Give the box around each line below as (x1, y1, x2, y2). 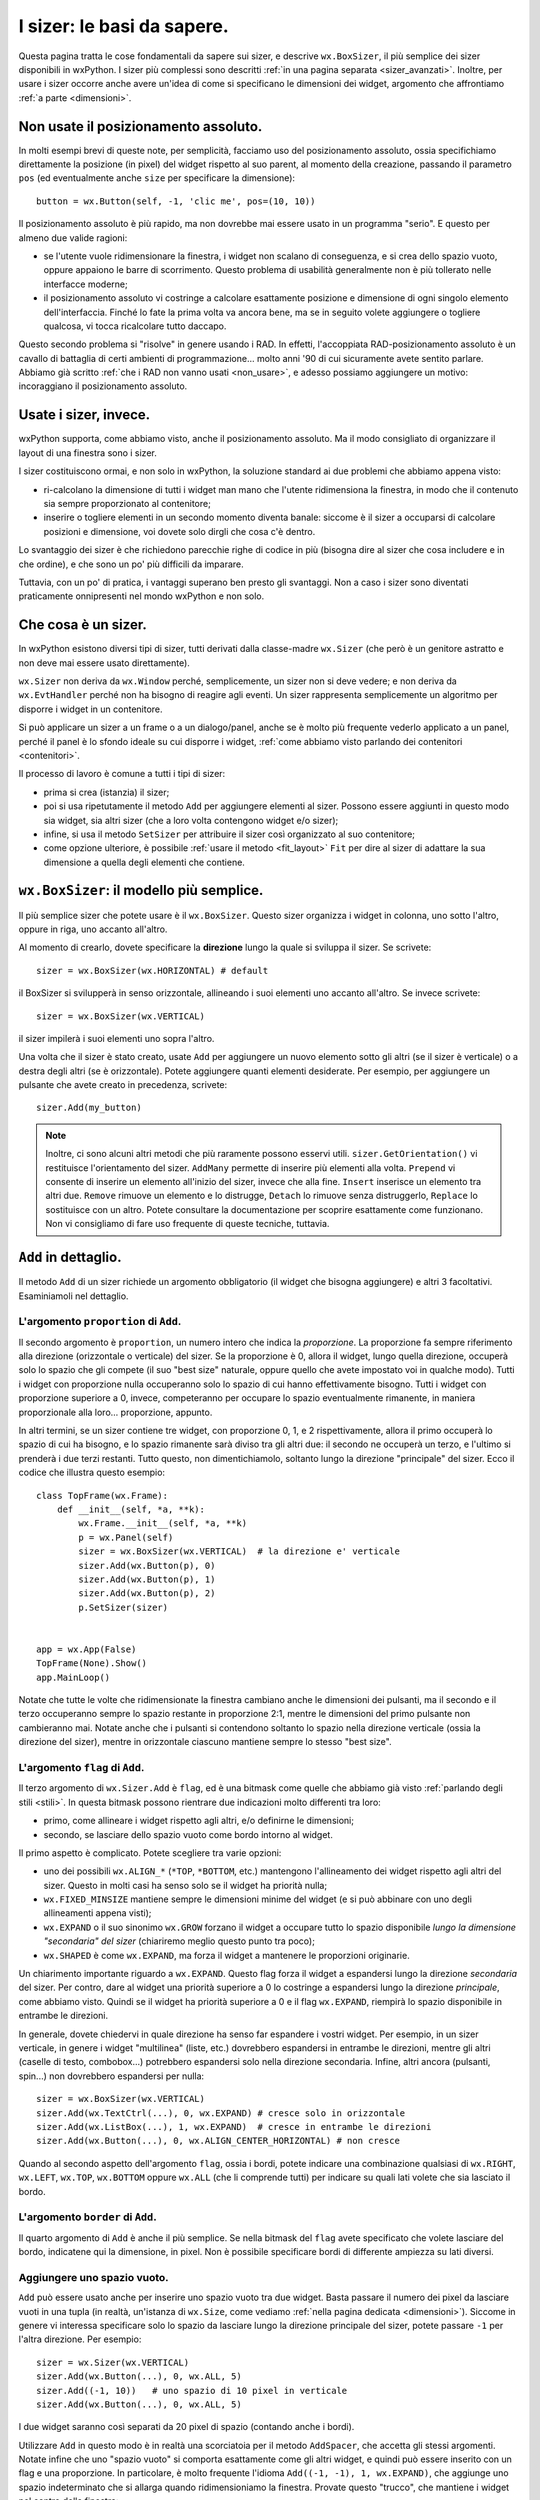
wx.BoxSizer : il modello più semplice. (18, 882, 264, 899)
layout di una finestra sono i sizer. (18, 446, 157, 459)
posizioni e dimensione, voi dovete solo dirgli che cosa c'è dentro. (43, 525, 316, 537)
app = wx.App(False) (36, 1643, 137, 1655)
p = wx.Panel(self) (78, 1531, 174, 1543)
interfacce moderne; (43, 278, 129, 290)
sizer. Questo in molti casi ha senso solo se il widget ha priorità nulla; (43, 1879, 328, 1891)
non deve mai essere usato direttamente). (18, 656, 190, 669)
